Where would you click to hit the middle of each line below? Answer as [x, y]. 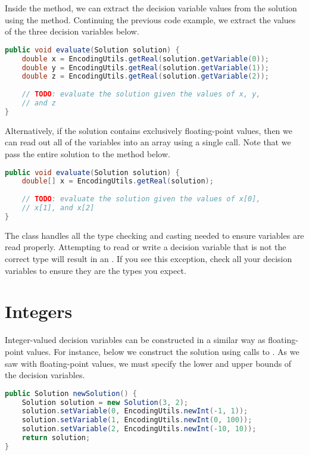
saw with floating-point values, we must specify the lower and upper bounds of [148, 363]
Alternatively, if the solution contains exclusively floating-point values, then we [149, 130]
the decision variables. [45, 375]
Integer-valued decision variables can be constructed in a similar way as [135, 340]
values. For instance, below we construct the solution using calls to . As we [163, 351]
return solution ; [56, 438]
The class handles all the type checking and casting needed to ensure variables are [154, 235]
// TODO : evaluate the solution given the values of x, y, [141, 94]
